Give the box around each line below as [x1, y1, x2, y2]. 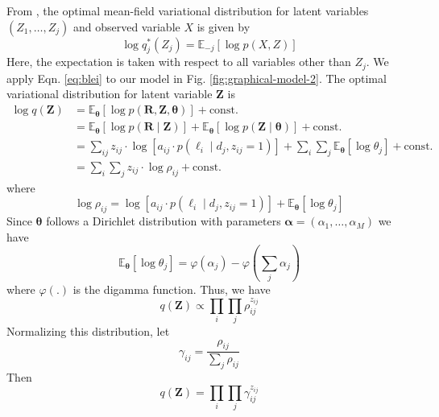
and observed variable [72, 18, 180, 35]
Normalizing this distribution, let [6, 323, 170, 340]
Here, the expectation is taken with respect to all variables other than [6, 53, 351, 70]
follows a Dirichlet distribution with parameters [46, 213, 281, 229]
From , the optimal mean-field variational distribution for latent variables [6, 2, 369, 19]
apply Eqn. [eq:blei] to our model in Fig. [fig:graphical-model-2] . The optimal [6, 69, 387, 86]
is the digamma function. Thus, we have [72, 281, 271, 298]
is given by [197, 18, 251, 35]
